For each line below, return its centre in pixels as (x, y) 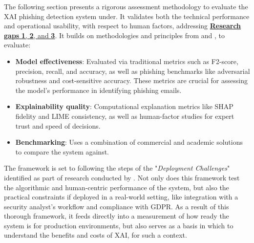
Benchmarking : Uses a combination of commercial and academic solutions (129, 142)
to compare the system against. (62, 151)
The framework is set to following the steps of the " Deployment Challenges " (117, 168)
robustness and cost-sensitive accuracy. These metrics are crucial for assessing (131, 80)
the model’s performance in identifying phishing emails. (98, 90)
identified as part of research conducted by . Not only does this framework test (122, 177)
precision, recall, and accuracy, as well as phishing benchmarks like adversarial (133, 71)
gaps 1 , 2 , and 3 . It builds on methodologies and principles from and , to (115, 35)
